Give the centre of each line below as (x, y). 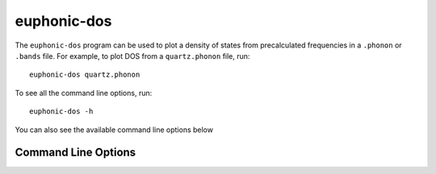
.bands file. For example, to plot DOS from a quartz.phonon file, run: (132, 56)
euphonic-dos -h (61, 112)
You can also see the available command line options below (114, 130)
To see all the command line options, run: (84, 93)
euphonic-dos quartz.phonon (85, 75)
